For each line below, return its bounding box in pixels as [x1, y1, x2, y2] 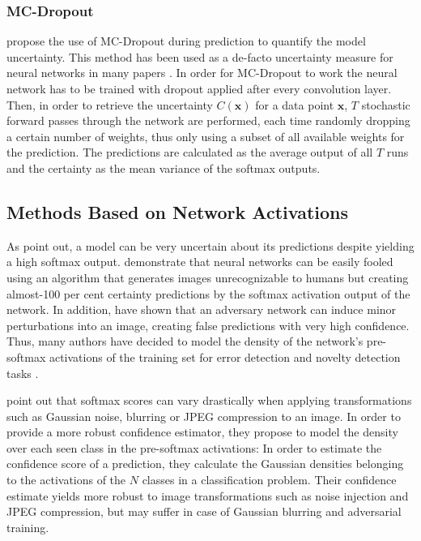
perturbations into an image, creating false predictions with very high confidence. [6, 316, 410, 333]
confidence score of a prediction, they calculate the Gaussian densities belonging [6, 455, 404, 472]
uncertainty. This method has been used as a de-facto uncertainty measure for [6, 48, 393, 65]
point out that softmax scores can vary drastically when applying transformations [6, 392, 412, 409]
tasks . [6, 364, 39, 381]
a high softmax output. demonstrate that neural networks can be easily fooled [6, 253, 393, 270]
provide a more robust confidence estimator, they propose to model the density [6, 423, 398, 440]
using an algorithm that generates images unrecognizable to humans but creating [6, 268, 409, 286]
